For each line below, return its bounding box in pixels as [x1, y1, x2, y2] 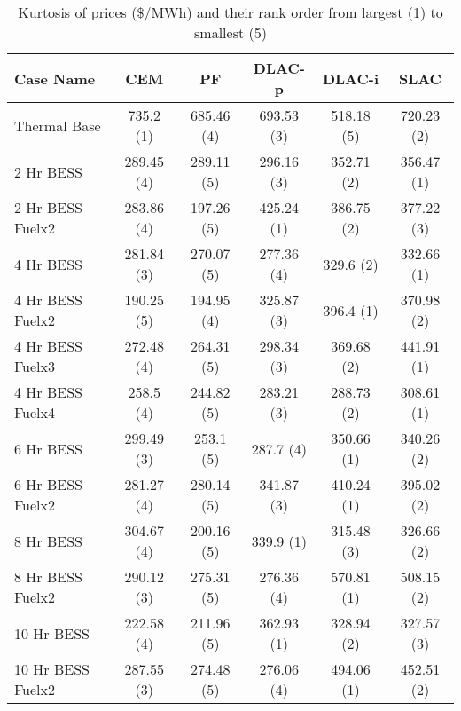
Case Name [14, 67, 96, 89]
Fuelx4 [14, 402, 56, 423]
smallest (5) [194, 22, 267, 43]
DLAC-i [322, 67, 379, 89]
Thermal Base [14, 115, 101, 136]
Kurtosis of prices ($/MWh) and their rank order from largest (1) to [18, 2, 443, 22]
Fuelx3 [14, 356, 56, 376]
